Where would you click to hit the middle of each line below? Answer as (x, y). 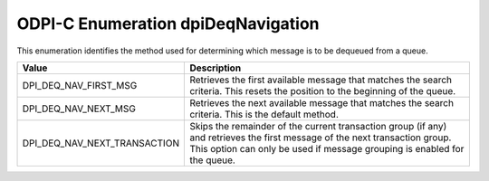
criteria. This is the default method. (264, 114)
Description (216, 68)
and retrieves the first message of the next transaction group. (321, 138)
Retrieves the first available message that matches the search (321, 80)
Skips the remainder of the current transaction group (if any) (318, 126)
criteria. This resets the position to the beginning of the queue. (323, 90)
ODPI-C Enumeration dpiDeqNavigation (168, 24)
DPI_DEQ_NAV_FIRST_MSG (80, 85)
